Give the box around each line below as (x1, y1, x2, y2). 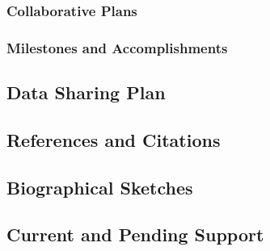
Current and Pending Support (6, 222, 264, 247)
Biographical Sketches (6, 174, 193, 199)
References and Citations (6, 127, 221, 152)
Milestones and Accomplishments (6, 37, 228, 57)
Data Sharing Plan (6, 80, 166, 105)
